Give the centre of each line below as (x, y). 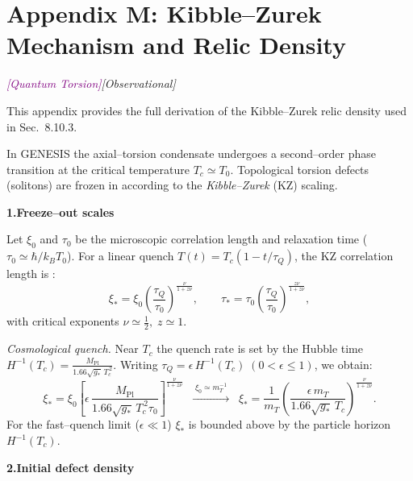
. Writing (136, 364)
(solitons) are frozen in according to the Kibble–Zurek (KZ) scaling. (172, 185)
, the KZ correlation (344, 256)
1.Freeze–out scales (60, 211)
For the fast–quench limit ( (73, 424)
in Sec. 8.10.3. (42, 126)
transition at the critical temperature (98, 169)
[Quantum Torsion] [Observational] (91, 83)
